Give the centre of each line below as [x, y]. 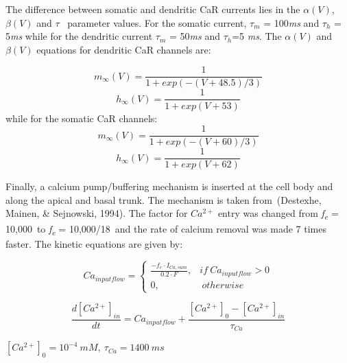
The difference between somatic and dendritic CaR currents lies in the [153, 9]
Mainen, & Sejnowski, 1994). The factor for [97, 213]
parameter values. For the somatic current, [157, 22]
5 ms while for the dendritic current [79, 36]
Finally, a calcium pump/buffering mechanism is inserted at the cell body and [169, 186]
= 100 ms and [291, 22]
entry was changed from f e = [278, 214]
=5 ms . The [257, 36]
